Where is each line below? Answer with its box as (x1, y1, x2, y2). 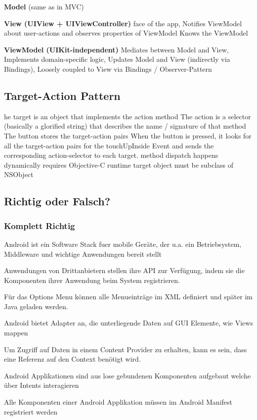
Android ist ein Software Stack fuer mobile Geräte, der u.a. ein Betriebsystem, (4, 238, 242, 249)
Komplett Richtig (4, 219, 75, 232)
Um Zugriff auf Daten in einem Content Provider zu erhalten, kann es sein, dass (4, 344, 247, 354)
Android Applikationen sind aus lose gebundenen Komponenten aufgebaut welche (4, 370, 251, 380)
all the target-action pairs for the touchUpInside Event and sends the (4, 140, 214, 150)
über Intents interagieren (4, 380, 79, 390)
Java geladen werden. (4, 301, 68, 311)
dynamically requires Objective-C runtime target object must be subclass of (4, 159, 234, 170)
